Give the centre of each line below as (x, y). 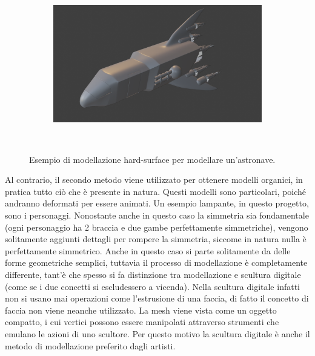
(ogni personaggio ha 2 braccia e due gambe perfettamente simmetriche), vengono (157, 227)
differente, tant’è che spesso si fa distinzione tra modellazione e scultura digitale (153, 275)
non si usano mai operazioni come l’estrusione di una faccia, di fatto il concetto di (157, 298)
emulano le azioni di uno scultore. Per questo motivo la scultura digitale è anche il (157, 334)
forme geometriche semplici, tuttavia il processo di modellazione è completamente (156, 262)
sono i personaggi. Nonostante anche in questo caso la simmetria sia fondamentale (157, 215)
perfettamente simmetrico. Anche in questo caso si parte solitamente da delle (148, 250)
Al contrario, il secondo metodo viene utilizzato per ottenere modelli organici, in (154, 180)
